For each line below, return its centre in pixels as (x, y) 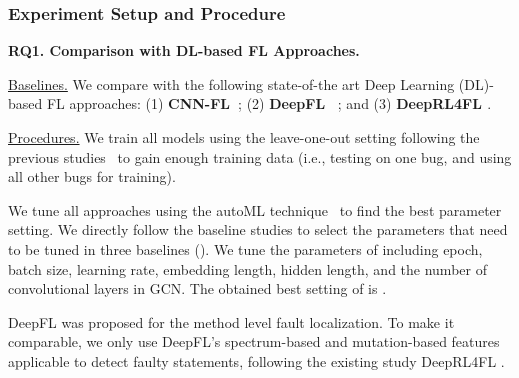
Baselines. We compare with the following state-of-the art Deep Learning (231, 83)
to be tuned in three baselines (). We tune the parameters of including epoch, (245, 248)
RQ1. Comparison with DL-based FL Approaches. (184, 50)
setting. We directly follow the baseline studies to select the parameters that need (258, 229)
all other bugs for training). (92, 176)
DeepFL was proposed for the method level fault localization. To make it (231, 321)
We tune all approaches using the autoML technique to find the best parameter (255, 209)
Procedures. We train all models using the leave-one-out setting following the (244, 137)
